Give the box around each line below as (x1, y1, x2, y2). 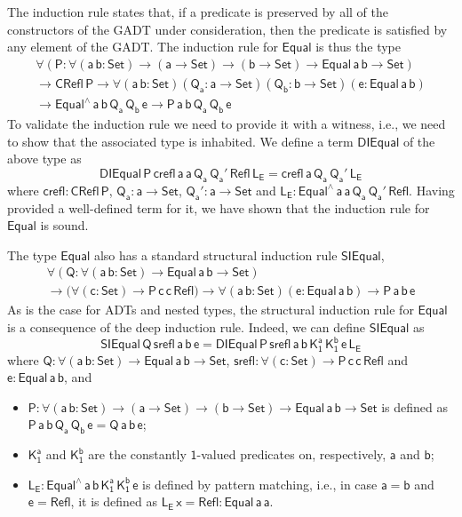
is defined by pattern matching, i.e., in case (142, 474, 378, 493)
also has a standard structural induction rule (93, 245, 338, 264)
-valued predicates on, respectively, (196, 445, 386, 464)
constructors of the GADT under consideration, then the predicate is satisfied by (7, 20, 448, 38)
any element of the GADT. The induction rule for (7, 37, 278, 56)
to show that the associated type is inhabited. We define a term (7, 131, 354, 150)
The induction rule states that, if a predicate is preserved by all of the (7, 3, 389, 20)
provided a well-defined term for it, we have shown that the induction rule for (7, 198, 430, 217)
